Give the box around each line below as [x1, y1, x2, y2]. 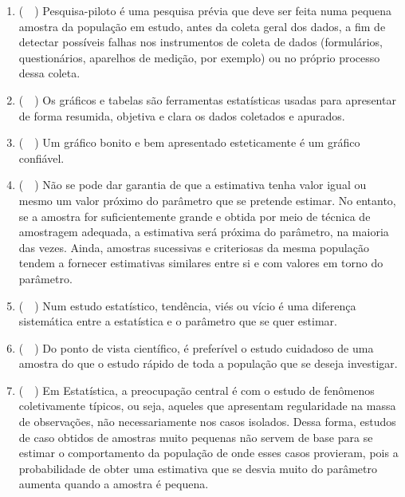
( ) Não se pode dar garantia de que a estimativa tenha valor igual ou [18, 176, 367, 193]
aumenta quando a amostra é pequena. [18, 475, 209, 492]
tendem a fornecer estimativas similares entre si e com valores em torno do [18, 254, 383, 271]
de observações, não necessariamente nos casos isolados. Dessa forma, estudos [18, 413, 396, 430]
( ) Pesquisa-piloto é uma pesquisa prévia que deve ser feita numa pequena [18, 2, 392, 18]
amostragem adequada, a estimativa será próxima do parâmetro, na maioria [18, 223, 389, 240]
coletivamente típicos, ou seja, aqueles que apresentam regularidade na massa [18, 397, 396, 414]
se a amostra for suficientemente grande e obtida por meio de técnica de [18, 207, 371, 224]
